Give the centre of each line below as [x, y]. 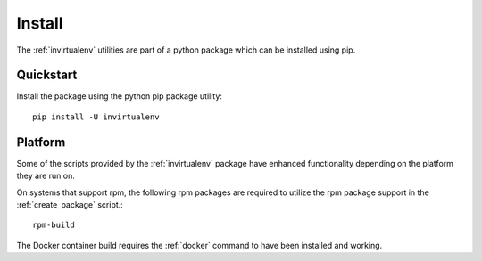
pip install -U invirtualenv [96, 117]
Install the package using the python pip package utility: [120, 96]
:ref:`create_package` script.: [70, 204]
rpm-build [54, 225]
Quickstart [47, 75]
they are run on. [46, 176]
